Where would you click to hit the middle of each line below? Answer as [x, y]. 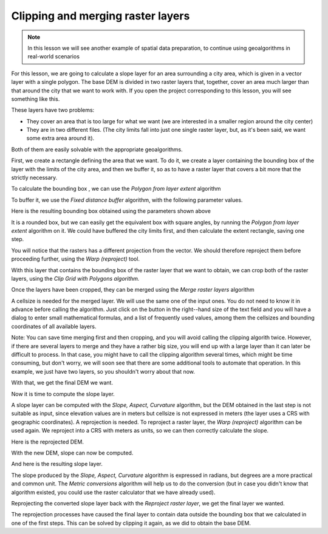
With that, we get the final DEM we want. [62, 383]
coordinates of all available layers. [54, 326]
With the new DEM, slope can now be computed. [72, 453]
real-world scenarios [54, 56]
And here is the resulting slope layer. [57, 464]
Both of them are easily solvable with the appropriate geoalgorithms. [97, 149]
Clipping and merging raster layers [101, 16]
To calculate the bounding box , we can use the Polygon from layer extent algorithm [116, 189]
